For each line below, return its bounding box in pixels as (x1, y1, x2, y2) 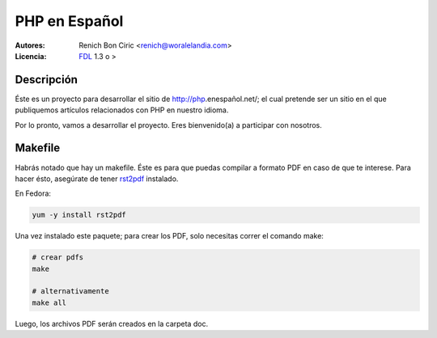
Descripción (15, 73, 78, 87)
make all (32, 298, 67, 307)
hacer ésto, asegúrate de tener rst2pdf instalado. (15, 174, 179, 184)
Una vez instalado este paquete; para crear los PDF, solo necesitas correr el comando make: (15, 231, 324, 241)
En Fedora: (15, 188, 52, 198)
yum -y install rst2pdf (32, 210, 127, 220)
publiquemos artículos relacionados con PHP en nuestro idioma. (15, 105, 229, 115)
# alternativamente (32, 287, 109, 296)
